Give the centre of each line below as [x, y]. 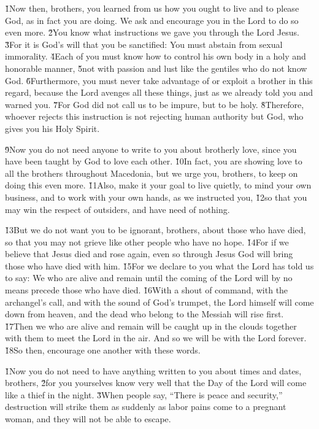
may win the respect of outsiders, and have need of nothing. [117, 209]
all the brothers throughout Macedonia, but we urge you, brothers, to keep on [152, 173]
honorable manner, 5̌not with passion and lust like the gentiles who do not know [156, 68]
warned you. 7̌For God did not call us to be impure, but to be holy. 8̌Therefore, [155, 104]
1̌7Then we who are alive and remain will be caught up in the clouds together [151, 326]
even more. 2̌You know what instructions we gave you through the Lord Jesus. [152, 32]
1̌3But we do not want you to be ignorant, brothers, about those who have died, [156, 230]
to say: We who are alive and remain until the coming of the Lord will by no [149, 278]
